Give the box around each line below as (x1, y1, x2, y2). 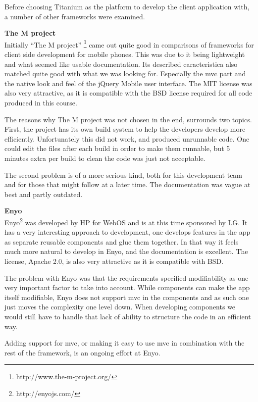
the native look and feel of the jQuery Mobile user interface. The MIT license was (4, 78, 253, 88)
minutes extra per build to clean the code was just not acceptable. (4, 152, 206, 163)
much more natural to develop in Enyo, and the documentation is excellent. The (4, 246, 248, 256)
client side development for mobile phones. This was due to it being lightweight (4, 49, 245, 59)
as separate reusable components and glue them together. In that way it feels (4, 236, 239, 247)
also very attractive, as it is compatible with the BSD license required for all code (4, 88, 253, 98)
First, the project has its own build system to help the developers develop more (4, 124, 246, 134)
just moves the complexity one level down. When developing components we (4, 301, 236, 312)
